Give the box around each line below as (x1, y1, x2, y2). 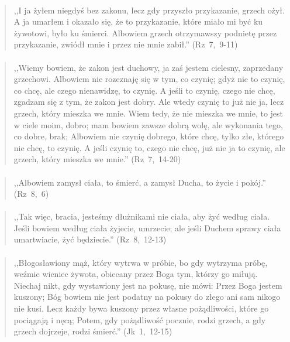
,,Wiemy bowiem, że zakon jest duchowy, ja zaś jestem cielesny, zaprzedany (13, 61, 284, 73)
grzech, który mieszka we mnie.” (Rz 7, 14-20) (13, 153, 181, 165)
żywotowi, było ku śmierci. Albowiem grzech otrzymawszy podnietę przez (13, 26, 277, 39)
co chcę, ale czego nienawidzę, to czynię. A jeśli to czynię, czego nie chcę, (13, 84, 275, 96)
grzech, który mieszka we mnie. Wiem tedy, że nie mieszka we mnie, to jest (13, 107, 284, 119)
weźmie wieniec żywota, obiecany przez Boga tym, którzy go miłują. (13, 268, 258, 280)
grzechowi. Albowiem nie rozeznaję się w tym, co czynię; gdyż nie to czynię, (13, 73, 285, 85)
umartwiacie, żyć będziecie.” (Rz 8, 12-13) (13, 233, 167, 245)
